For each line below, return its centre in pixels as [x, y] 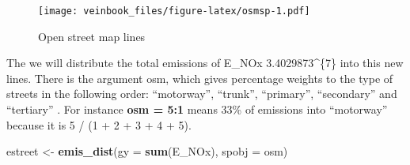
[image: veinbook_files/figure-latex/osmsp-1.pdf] [174, 11]
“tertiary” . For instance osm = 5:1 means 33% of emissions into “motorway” [197, 109]
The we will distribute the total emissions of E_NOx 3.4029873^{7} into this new [205, 63]
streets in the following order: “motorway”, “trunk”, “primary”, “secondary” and [202, 94]
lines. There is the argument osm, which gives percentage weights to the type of [200, 78]
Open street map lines [92, 36]
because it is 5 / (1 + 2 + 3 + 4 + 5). [99, 124]
